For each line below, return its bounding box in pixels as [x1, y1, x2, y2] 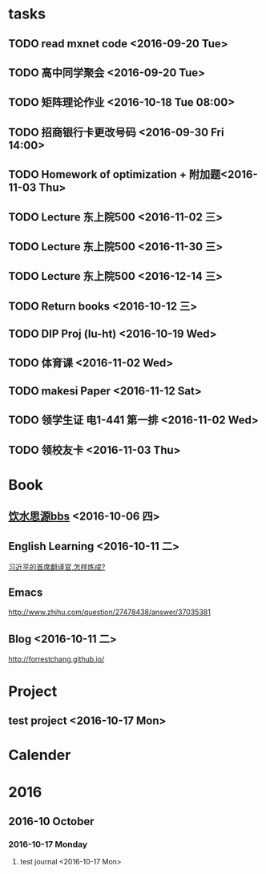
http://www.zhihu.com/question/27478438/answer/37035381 [8, 607, 211, 617]
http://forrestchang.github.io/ [8, 654, 105, 664]
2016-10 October [8, 815, 95, 828]
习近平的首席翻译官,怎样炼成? [8, 562, 106, 572]
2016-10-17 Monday [8, 839, 88, 850]
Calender [8, 747, 71, 764]
